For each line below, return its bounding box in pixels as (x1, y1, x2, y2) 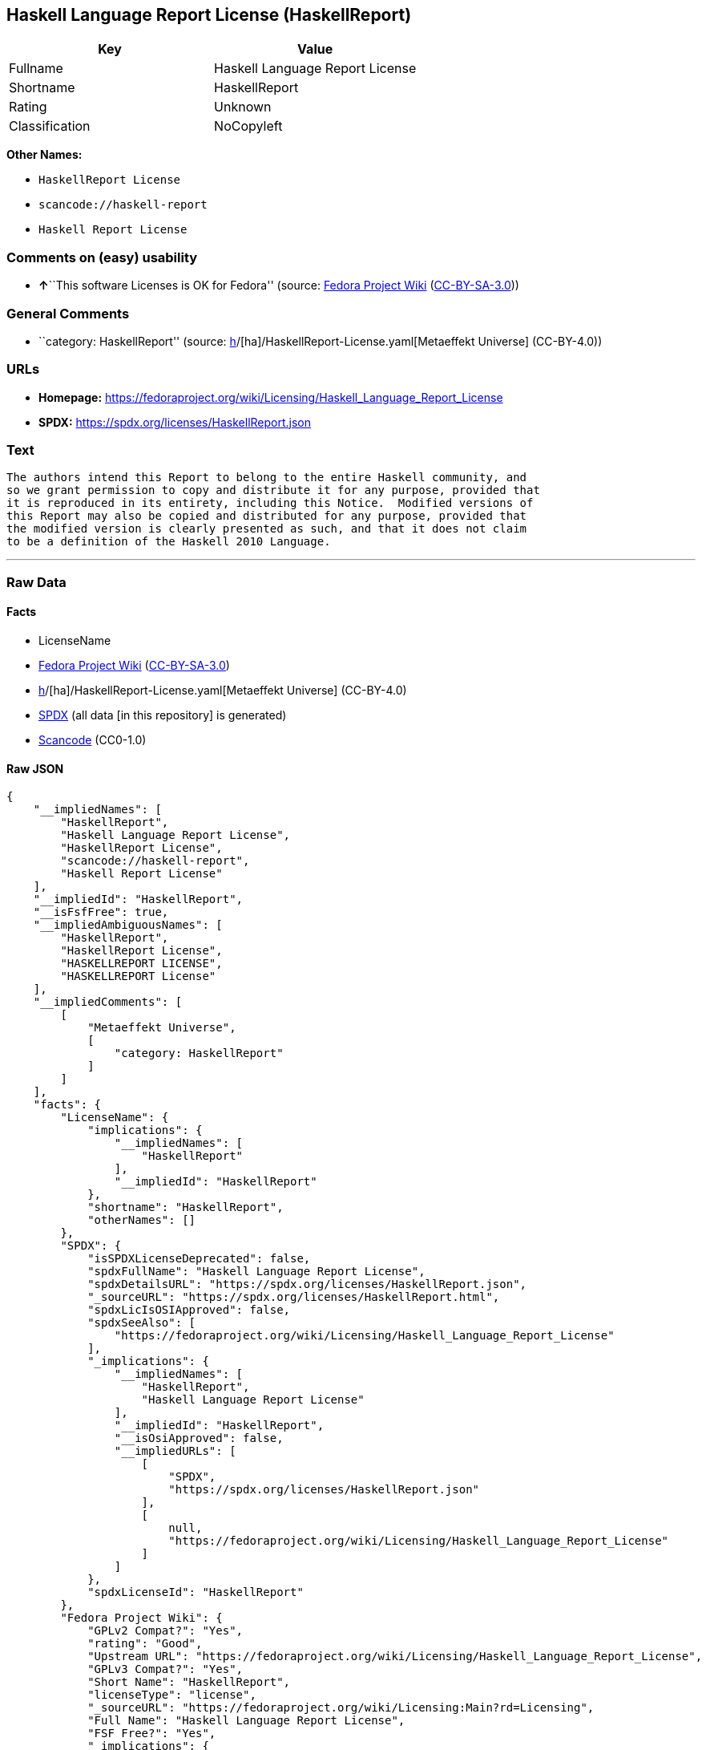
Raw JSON (6, 761, 64, 776)
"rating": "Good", (87, 1637, 203, 1651)
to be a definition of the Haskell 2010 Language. (6, 535, 331, 549)
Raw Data (6, 573, 67, 590)
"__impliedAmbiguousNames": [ (33, 918, 223, 932)
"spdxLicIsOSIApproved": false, (87, 1303, 291, 1317)
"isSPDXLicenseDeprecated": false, (87, 1252, 311, 1266)
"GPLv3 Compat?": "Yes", (87, 1663, 244, 1676)
